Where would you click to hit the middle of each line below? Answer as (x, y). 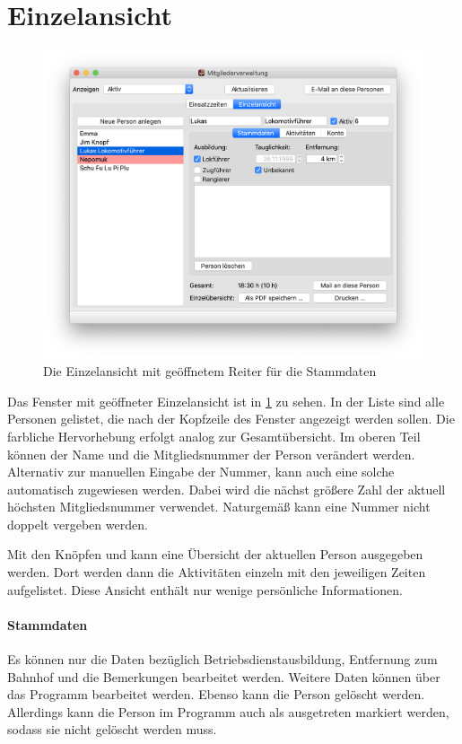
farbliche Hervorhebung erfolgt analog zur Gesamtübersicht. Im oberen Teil (214, 436)
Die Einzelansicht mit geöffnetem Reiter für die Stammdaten (210, 371)
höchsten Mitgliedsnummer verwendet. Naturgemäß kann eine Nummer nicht (219, 507)
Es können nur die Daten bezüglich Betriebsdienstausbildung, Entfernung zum (222, 659)
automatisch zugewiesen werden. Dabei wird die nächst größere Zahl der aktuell (227, 489)
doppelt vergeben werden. (78, 524)
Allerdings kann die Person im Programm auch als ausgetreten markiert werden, (228, 711)
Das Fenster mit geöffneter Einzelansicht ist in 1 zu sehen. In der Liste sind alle (226, 401)
